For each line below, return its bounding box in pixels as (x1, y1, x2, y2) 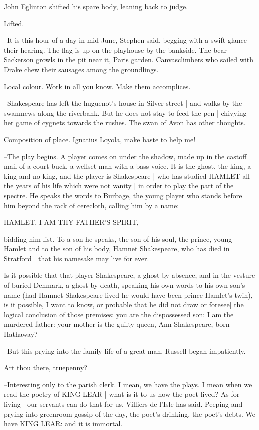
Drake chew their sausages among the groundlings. (4, 64, 159, 74)
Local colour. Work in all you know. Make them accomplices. (4, 81, 191, 91)
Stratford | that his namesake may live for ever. (4, 253, 149, 263)
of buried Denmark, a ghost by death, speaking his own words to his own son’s (4, 280, 245, 290)
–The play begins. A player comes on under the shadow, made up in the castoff (4, 151, 247, 161)
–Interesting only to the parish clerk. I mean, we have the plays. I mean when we (4, 379, 252, 389)
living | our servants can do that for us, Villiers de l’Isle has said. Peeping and (4, 399, 243, 409)
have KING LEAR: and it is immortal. (4, 418, 123, 429)
